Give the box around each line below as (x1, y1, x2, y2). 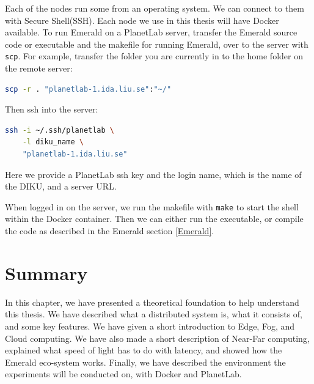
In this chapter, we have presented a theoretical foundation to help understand (5, 295, 299, 308)
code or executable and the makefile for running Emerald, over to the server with (5, 37, 309, 50)
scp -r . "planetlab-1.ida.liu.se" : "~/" (5, 84, 172, 94)
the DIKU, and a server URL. (5, 180, 117, 193)
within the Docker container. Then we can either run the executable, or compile (5, 212, 304, 225)
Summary (5, 260, 88, 285)
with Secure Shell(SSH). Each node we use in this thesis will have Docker (5, 13, 279, 26)
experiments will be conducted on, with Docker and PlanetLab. (5, 367, 242, 380)
